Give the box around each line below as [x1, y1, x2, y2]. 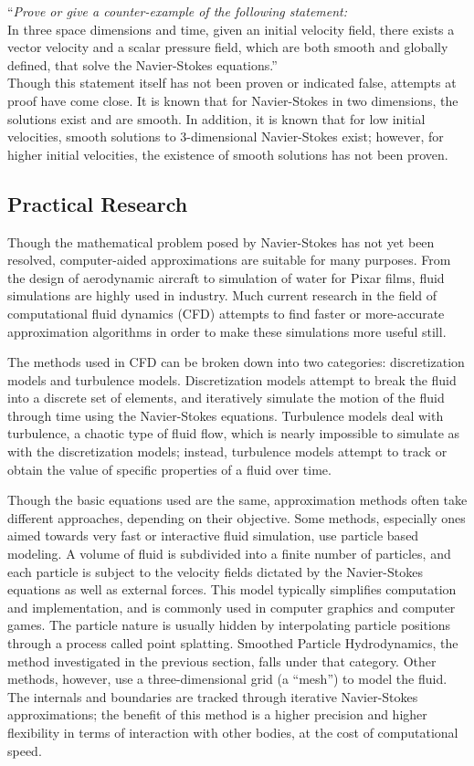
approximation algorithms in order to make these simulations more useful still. [7, 321, 447, 341]
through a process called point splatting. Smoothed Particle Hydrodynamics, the [7, 634, 458, 653]
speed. [7, 740, 42, 760]
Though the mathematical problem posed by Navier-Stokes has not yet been [7, 232, 435, 251]
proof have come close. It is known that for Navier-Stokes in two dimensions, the [7, 90, 458, 110]
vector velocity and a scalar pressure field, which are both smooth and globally [7, 37, 448, 57]
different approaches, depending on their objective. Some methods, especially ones [7, 508, 466, 527]
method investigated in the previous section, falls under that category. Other [7, 651, 437, 670]
